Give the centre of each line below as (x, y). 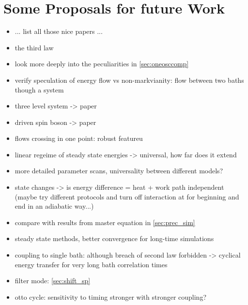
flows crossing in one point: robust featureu (79, 138)
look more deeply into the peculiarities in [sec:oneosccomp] (102, 64)
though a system (39, 89)
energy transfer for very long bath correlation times (91, 264)
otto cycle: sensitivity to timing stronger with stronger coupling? (110, 297)
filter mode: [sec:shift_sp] (53, 281)
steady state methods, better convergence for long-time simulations (114, 238)
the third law (34, 47)
